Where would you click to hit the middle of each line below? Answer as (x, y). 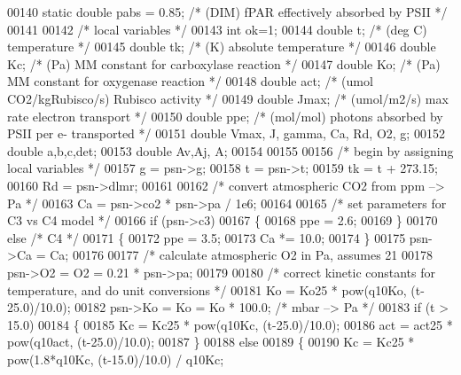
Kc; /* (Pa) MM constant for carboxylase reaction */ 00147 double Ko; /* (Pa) (224, 63)
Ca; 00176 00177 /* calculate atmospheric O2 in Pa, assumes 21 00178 (241, 255)
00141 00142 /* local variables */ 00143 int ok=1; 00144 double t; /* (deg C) (217, 29)
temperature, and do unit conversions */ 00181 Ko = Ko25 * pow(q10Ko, (207, 289)
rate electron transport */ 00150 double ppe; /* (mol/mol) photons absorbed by (225, 116)
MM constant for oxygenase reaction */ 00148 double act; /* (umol (190, 81)
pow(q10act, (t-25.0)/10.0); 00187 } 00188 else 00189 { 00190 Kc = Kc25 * (211, 342)
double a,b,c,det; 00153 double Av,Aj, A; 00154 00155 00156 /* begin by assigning (230, 150)
